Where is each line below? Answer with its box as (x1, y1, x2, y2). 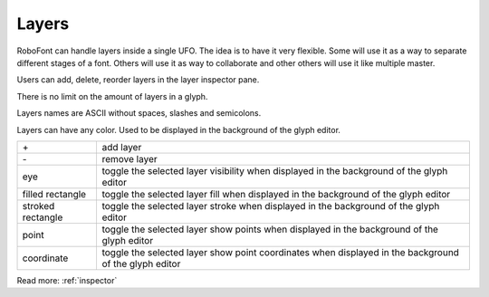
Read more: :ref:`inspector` (16, 274, 118, 285)
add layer (101, 140, 142, 153)
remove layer (101, 152, 158, 165)
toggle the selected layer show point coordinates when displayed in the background (101, 245, 459, 258)
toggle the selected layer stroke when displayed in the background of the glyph (101, 199, 440, 212)
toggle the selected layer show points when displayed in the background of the (101, 223, 439, 235)
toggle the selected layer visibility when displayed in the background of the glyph (101, 164, 448, 177)
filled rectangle (22, 187, 86, 200)
